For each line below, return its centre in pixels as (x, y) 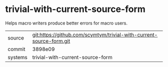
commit (16, 49)
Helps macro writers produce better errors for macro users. (66, 23)
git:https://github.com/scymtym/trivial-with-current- (95, 34)
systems (17, 57)
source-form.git (51, 41)
